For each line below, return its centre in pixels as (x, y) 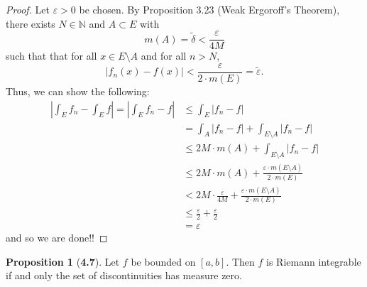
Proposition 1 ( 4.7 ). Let (63, 261)
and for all (164, 56)
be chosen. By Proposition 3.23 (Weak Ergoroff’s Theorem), (209, 9)
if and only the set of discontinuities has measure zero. (124, 275)
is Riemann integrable (314, 261)
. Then (240, 261)
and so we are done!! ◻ (57, 237)
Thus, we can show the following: (78, 91)
